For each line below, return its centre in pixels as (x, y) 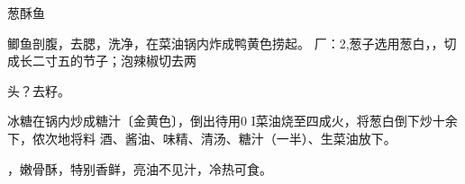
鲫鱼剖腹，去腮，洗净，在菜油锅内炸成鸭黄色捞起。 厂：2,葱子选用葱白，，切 (232, 43)
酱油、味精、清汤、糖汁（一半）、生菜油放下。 (260, 138)
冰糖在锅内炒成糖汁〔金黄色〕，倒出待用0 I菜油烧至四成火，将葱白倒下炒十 (226, 121)
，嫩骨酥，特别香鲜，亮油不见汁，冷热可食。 (140, 168)
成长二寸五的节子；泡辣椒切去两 (102, 61)
